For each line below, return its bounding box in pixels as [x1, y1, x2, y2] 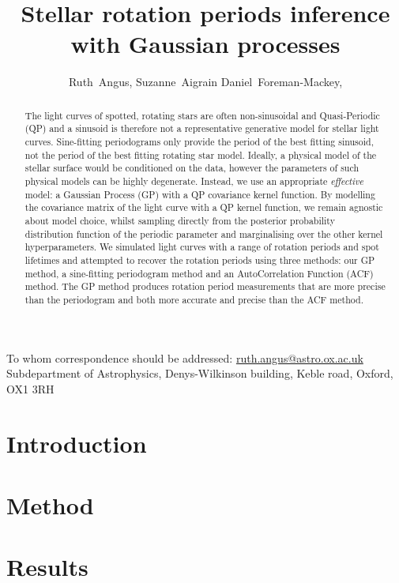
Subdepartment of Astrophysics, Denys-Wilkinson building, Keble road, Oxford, [6, 365, 393, 382]
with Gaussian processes [70, 28, 341, 60]
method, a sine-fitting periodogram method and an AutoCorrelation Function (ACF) [24, 266, 374, 280]
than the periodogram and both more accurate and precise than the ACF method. [24, 292, 363, 306]
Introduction [6, 427, 147, 459]
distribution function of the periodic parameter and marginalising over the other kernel [24, 227, 383, 240]
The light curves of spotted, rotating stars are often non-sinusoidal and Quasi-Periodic [24, 108, 380, 122]
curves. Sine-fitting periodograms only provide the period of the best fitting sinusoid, [24, 135, 374, 149]
